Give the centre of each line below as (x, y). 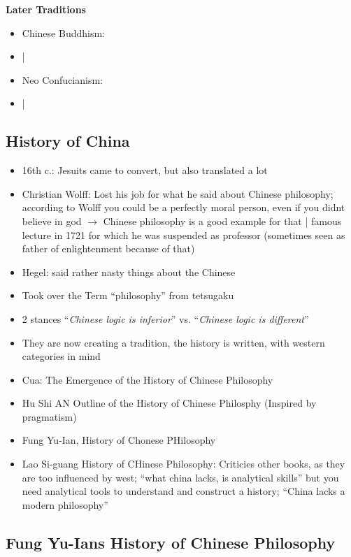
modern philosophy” (65, 504)
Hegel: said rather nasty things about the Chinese (129, 272)
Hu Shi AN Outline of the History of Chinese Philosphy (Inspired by (169, 403)
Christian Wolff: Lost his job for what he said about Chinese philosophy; (178, 193)
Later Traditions (46, 9)
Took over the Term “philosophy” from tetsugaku (128, 295)
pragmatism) (49, 416)
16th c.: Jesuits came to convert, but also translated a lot (145, 170)
